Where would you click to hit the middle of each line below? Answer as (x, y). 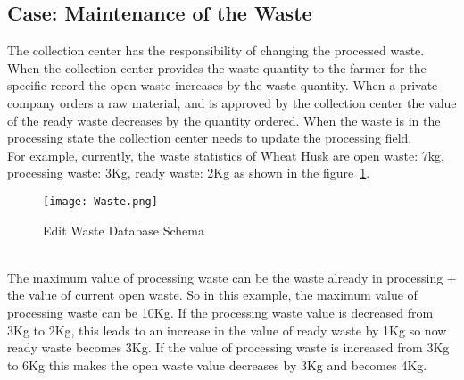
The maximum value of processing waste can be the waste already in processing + (232, 277)
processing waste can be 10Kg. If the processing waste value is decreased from (220, 312)
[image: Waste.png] (100, 201)
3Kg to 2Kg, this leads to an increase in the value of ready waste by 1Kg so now (227, 330)
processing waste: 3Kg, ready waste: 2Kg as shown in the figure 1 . (189, 173)
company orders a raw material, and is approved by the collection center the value (232, 102)
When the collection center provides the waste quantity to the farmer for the (217, 67)
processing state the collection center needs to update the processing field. (210, 138)
